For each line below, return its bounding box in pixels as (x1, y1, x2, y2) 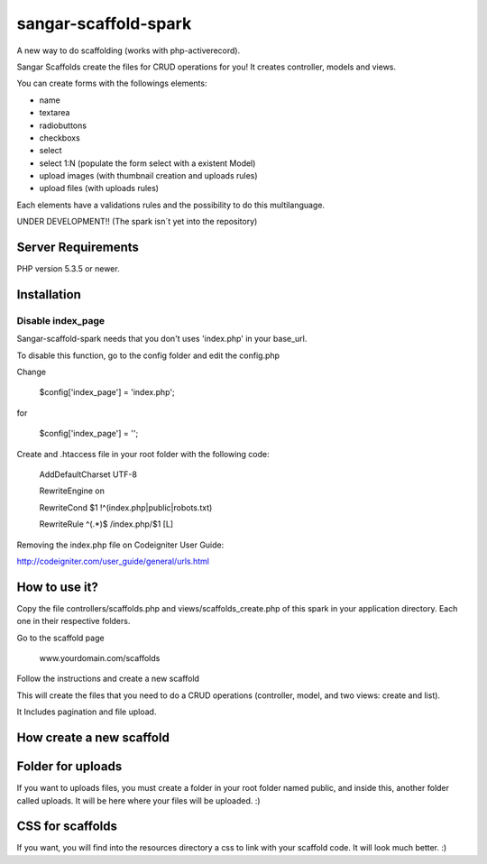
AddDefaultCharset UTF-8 (39, 469, 137, 480)
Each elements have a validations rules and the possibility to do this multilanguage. (16, 199, 325, 210)
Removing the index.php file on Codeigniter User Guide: (16, 539, 225, 550)
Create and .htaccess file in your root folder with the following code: (16, 448, 270, 459)
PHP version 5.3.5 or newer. (16, 263, 121, 274)
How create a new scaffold (16, 731, 170, 746)
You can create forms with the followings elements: (16, 78, 207, 89)
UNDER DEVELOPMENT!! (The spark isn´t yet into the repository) (16, 216, 258, 227)
